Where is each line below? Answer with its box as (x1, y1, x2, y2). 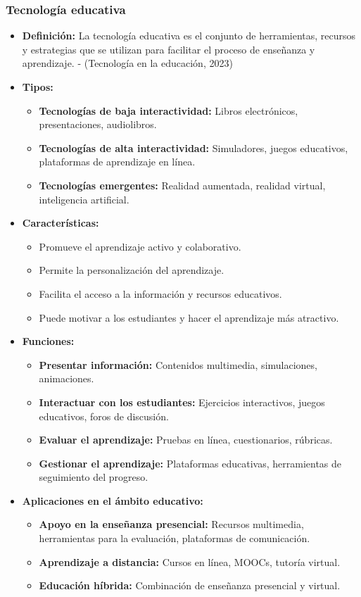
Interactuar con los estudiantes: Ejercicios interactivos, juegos (39, 394, 325, 409)
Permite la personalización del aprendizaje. (39, 263, 224, 277)
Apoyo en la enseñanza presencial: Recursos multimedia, (39, 517, 304, 532)
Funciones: (22, 334, 75, 348)
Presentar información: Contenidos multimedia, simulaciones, (39, 357, 317, 372)
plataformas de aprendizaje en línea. (39, 154, 196, 169)
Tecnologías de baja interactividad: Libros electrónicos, (39, 103, 298, 118)
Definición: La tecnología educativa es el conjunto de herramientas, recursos (22, 28, 356, 43)
